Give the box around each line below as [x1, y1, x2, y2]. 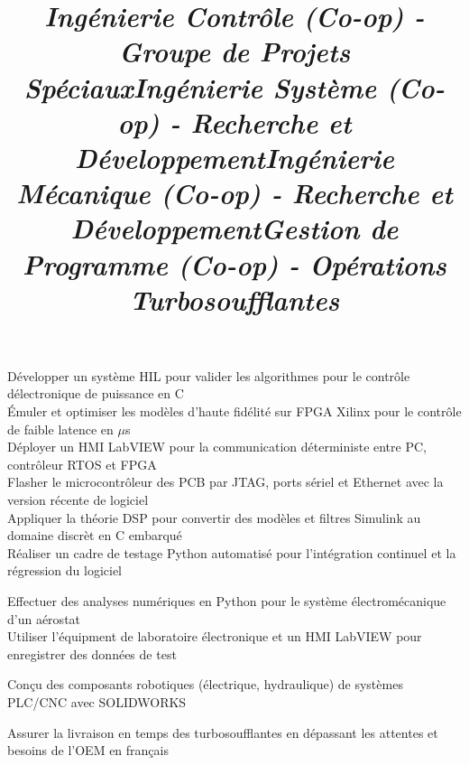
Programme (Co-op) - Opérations [22, 245, 446, 283]
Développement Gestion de [70, 210, 399, 247]
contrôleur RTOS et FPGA [7, 454, 157, 473]
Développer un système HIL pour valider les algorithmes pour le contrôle [7, 366, 410, 385]
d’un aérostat [7, 609, 81, 628]
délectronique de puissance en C [7, 384, 184, 403]
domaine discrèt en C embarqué [7, 526, 182, 545]
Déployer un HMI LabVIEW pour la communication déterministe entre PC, [7, 437, 427, 456]
